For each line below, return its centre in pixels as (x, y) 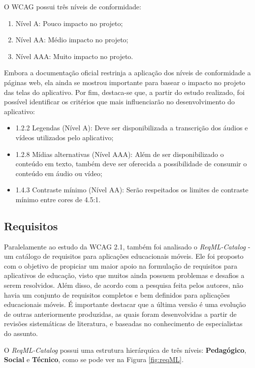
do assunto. (21, 333)
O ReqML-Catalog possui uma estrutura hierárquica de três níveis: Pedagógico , (125, 350)
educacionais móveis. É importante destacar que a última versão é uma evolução (125, 304)
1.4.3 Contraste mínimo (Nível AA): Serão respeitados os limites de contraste (132, 190)
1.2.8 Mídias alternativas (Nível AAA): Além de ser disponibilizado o (120, 154)
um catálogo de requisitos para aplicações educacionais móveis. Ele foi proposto (124, 256)
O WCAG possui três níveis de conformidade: (73, 6)
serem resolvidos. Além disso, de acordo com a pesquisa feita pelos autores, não (124, 285)
